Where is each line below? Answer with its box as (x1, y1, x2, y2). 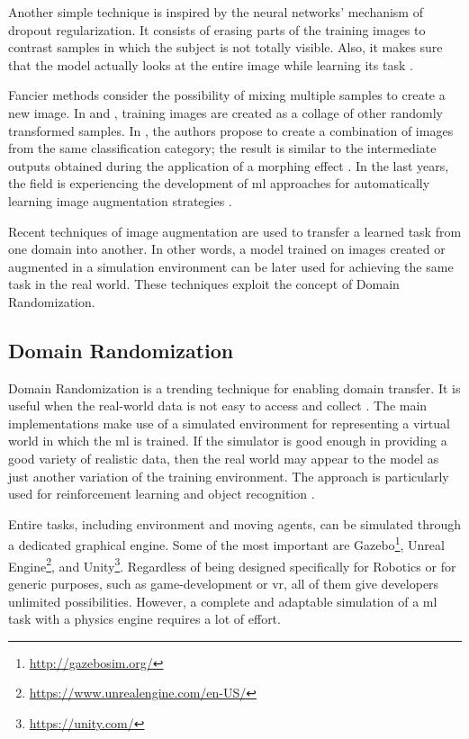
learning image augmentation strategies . (8, 191, 232, 210)
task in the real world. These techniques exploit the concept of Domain (8, 275, 400, 293)
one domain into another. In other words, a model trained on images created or (8, 239, 446, 258)
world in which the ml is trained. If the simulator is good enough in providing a (8, 431, 447, 450)
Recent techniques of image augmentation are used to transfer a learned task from (8, 221, 462, 240)
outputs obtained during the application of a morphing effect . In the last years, (8, 156, 449, 175)
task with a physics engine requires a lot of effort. (8, 609, 281, 628)
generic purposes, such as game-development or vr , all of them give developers (8, 573, 439, 592)
